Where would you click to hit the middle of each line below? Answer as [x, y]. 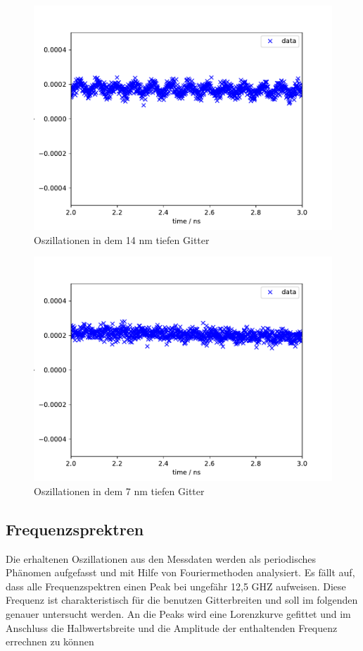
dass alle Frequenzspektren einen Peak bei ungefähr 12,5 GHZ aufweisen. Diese [176, 586]
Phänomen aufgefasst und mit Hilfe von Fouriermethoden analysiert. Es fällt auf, [180, 572]
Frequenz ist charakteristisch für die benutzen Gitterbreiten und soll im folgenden [182, 600]
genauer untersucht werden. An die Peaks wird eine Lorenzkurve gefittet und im [178, 613]
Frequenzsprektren [75, 529]
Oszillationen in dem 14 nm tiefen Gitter [122, 239]
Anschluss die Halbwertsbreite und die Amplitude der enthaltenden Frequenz [172, 627]
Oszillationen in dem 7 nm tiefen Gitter [119, 491]
